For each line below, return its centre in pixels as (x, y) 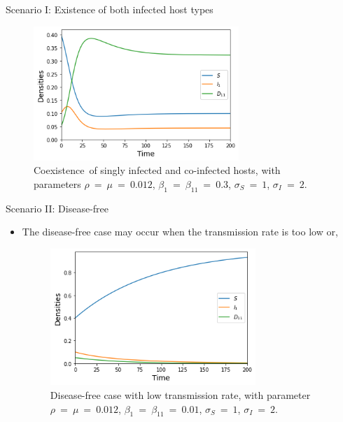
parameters (57, 183)
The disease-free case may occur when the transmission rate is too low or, (180, 232)
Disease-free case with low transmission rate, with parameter (180, 395)
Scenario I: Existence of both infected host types (110, 9)
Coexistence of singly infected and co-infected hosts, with (157, 170)
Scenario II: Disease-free (57, 208)
